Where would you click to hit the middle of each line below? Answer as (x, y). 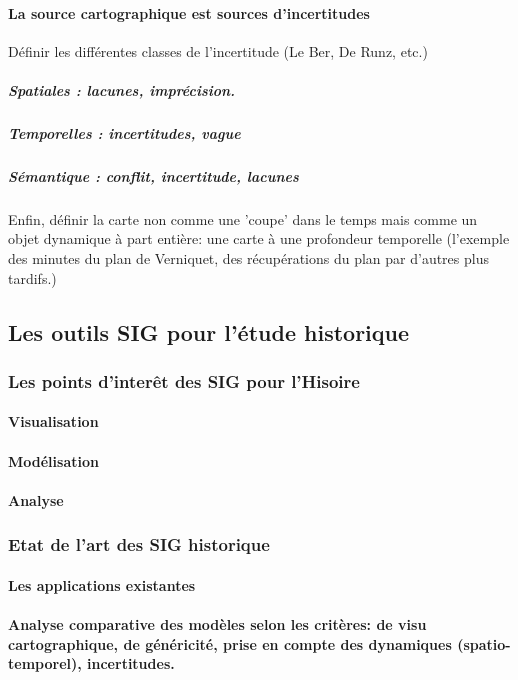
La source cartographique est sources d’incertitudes (189, 12)
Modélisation (53, 460)
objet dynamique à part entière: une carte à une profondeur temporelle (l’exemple (259, 238)
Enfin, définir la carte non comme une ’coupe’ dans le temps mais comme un (243, 218)
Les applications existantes (102, 584)
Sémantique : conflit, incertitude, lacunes (153, 175)
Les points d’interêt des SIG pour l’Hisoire (184, 380)
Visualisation (53, 421)
